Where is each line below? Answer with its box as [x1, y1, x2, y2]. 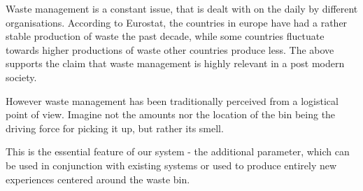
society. [6, 69, 37, 84]
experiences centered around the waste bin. [6, 171, 190, 186]
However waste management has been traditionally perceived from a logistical [6, 93, 339, 108]
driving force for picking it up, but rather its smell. [6, 120, 224, 135]
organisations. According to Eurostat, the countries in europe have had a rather [6, 15, 348, 29]
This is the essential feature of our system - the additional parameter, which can [6, 144, 350, 159]
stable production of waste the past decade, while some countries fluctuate [6, 29, 325, 43]
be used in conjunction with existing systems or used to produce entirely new [6, 157, 337, 172]
